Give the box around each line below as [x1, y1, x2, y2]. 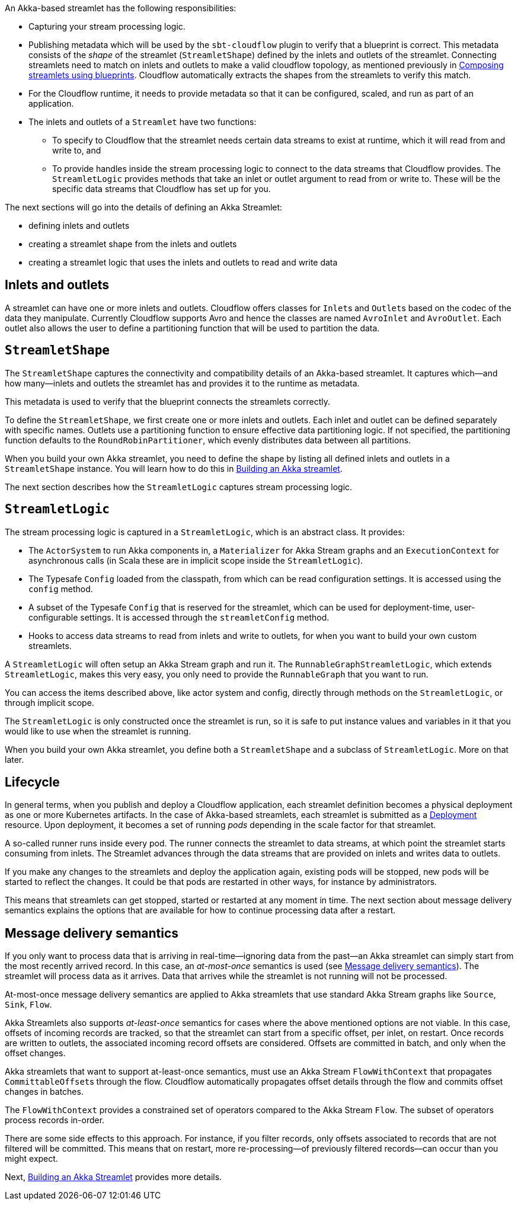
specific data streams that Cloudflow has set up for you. [52, 184, 271, 194]
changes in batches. [5, 1086, 84, 1097]
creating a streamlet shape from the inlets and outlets [28, 239, 237, 249]
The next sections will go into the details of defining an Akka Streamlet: [5, 202, 283, 212]
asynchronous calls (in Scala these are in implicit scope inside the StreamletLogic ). [28, 555, 363, 565]
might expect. [5, 1153, 58, 1164]
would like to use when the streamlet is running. [5, 725, 191, 736]
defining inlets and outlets [28, 220, 130, 231]
